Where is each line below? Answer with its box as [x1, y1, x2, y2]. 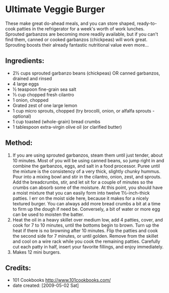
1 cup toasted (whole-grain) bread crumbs [12, 118, 101, 125]
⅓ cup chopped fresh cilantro [12, 91, 74, 97]
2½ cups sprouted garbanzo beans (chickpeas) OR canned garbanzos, [12, 70, 160, 76]
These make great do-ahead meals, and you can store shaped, [5, 20, 136, 26]
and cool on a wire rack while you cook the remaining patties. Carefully [12, 238, 160, 244]
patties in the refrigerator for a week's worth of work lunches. [17, 25, 145, 31]
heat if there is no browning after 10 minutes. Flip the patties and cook [12, 227, 158, 234]
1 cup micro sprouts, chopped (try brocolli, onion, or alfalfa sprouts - [12, 107, 155, 114]
